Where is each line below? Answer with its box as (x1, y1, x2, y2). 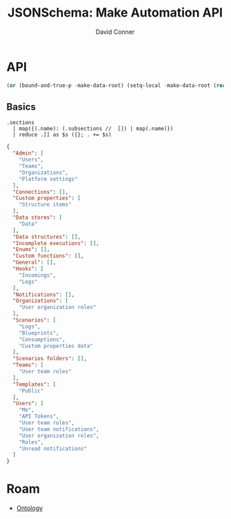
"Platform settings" (19, 175, 78, 182)
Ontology (16, 504, 43, 512)
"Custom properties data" (19, 342, 94, 349)
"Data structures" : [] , (12, 233, 81, 240)
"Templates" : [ (12, 381, 57, 388)
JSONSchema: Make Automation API (7, 5, 223, 21)
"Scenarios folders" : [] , (12, 355, 88, 362)
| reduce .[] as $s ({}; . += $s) (12, 131, 112, 139)
